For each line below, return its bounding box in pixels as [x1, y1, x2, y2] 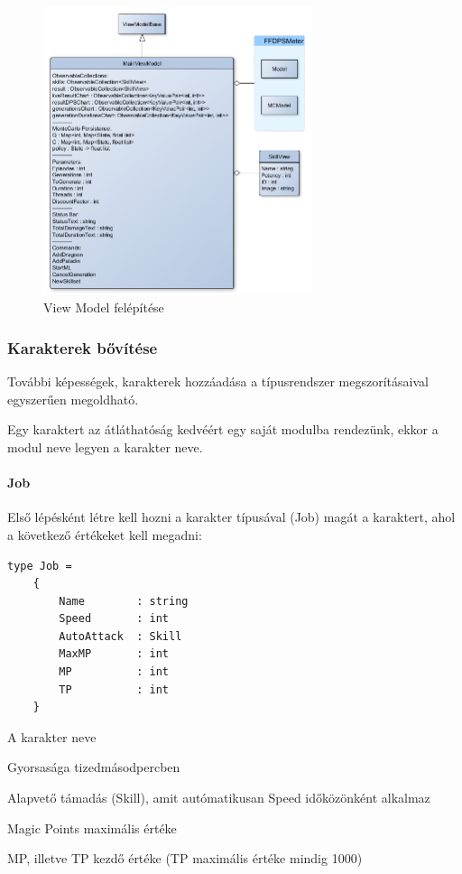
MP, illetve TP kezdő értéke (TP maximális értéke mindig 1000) [7, 849, 363, 868]
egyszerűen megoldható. [7, 389, 139, 408]
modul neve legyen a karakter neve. [7, 437, 203, 456]
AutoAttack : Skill [59, 629, 182, 643]
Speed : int [59, 612, 169, 626]
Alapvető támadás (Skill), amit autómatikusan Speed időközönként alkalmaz [7, 788, 430, 807]
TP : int [59, 683, 169, 696]
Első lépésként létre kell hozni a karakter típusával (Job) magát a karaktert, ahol [7, 507, 456, 526]
